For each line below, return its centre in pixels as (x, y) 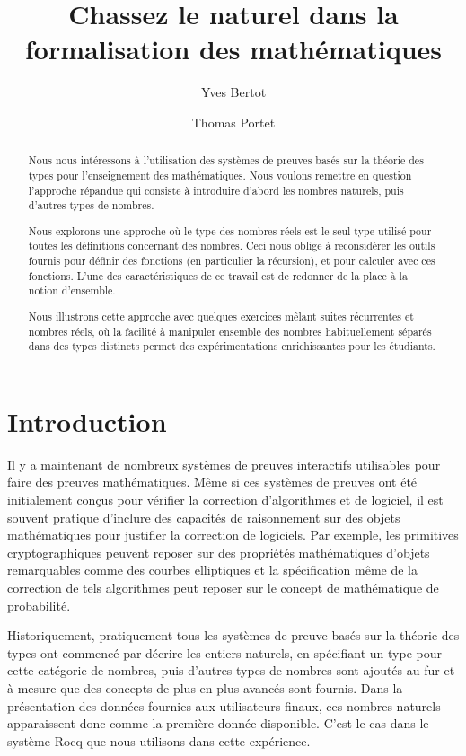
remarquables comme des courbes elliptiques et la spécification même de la (212, 570)
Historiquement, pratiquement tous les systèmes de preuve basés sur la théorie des (233, 635)
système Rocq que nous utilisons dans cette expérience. (159, 740)
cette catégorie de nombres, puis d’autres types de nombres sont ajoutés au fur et (231, 670)
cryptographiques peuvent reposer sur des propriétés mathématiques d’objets (219, 552)
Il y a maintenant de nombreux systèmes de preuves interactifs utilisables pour (224, 464)
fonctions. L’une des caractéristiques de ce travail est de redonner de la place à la (218, 275)
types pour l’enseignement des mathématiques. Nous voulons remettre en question (220, 175)
